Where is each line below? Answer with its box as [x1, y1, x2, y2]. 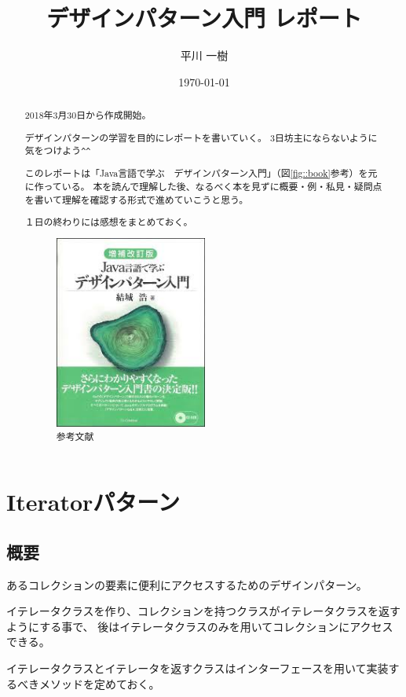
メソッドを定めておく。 [38, 675, 160, 691]
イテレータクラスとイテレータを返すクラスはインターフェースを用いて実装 [6, 660, 389, 677]
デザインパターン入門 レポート [46, 2, 362, 34]
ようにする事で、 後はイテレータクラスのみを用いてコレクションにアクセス [6, 618, 393, 634]
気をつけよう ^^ [24, 144, 91, 157]
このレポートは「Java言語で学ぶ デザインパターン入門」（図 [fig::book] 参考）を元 [24, 167, 378, 180]
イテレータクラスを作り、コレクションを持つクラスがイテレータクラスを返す [6, 603, 401, 619]
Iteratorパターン [6, 486, 180, 518]
